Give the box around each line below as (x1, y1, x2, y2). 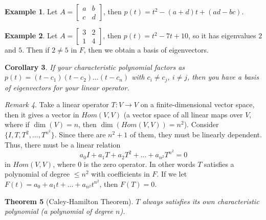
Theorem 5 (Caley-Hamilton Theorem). (5, 195, 134, 206)
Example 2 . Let (5, 30, 58, 40)
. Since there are (54, 129, 106, 140)
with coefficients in (91, 168, 150, 179)
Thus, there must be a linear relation (5, 139, 121, 150)
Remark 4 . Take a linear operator (5, 99, 109, 110)
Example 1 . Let (5, 6, 58, 16)
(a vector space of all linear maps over (123, 109, 243, 119)
